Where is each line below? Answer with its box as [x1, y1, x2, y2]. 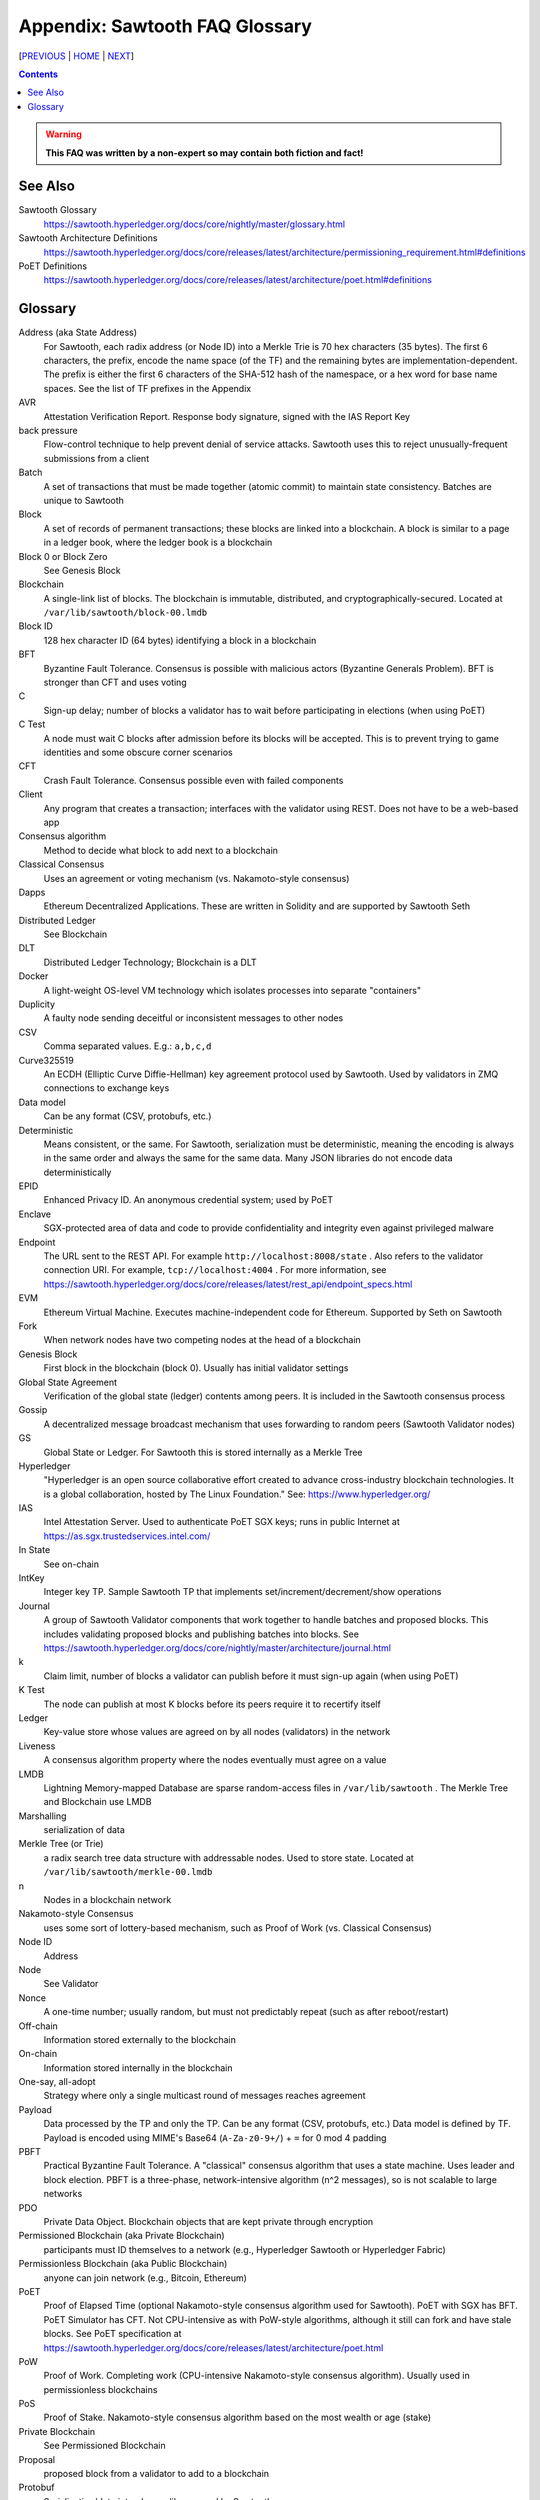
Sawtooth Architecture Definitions [18, 232, 158, 244]
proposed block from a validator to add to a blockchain [43, 2468, 270, 2480]
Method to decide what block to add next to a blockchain [43, 844, 279, 856]
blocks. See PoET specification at [43, 2328, 182, 2340]
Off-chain [18, 2020, 59, 2032]
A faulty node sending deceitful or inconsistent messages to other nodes [43, 1012, 344, 1024]
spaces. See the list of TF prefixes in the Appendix [43, 382, 252, 394]
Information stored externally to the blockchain [43, 2033, 237, 2045]
